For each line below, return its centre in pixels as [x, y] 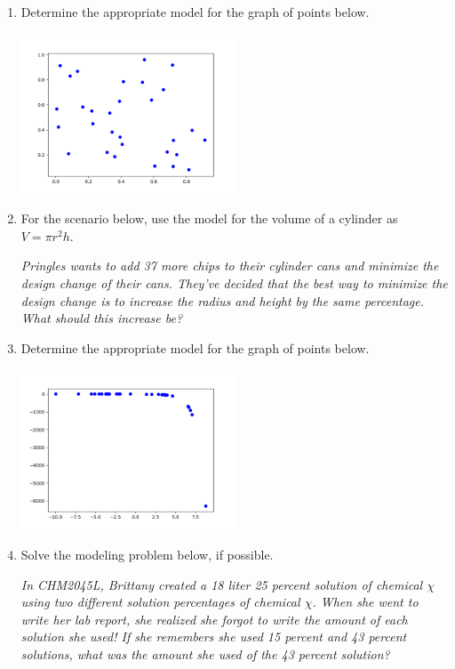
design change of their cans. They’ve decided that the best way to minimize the [234, 283]
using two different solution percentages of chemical [160, 602]
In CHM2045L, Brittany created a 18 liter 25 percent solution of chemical [222, 584]
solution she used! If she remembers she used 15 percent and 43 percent [214, 637]
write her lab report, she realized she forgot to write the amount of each [214, 619]
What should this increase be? [102, 318]
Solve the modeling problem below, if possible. [147, 555]
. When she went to [365, 602]
